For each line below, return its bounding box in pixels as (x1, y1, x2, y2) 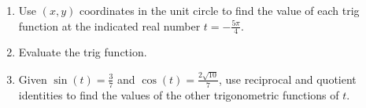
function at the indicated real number (18, 17, 201, 34)
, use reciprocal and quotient (219, 70, 357, 87)
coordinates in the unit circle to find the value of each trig (79, 2, 360, 18)
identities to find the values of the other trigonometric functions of (18, 86, 339, 103)
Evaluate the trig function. (18, 44, 147, 60)
